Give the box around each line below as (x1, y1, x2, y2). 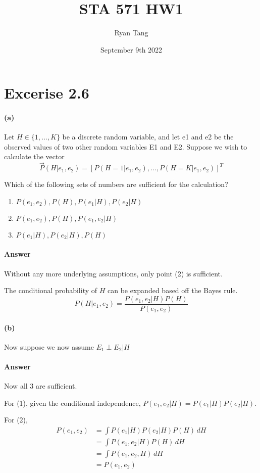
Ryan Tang (114, 27, 148, 38)
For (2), (4, 414, 28, 425)
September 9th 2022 (100, 44, 163, 55)
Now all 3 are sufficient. (4, 381, 77, 391)
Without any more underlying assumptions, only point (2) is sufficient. (4, 268, 223, 278)
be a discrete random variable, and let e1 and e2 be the (62, 131, 234, 142)
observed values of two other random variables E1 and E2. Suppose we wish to (4, 141, 247, 152)
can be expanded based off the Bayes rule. (108, 285, 238, 296)
